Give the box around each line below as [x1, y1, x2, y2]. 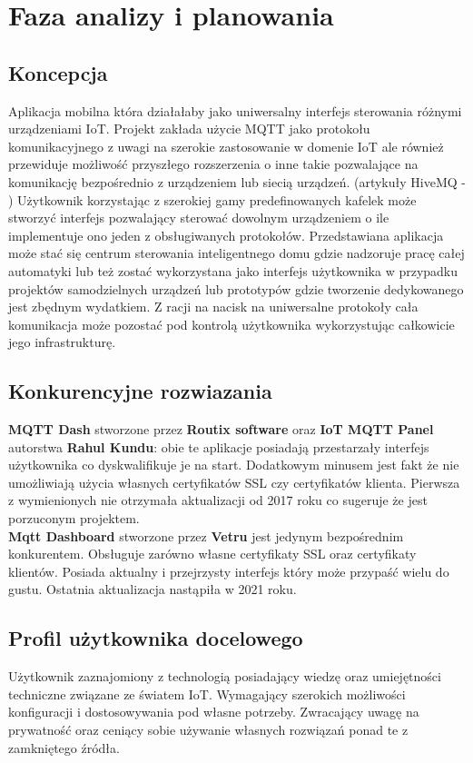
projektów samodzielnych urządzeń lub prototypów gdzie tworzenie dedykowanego [8, 279, 464, 298]
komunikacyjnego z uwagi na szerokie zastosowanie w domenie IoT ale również [8, 136, 444, 155]
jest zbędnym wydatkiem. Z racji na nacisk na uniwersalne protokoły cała [8, 297, 419, 316]
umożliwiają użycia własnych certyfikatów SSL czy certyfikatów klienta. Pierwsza [8, 472, 460, 491]
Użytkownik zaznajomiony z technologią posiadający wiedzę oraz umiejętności [8, 667, 441, 686]
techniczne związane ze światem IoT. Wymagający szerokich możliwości [8, 684, 406, 703]
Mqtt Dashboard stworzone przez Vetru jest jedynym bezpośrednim [8, 526, 404, 545]
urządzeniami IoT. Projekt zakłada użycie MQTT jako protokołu [8, 119, 370, 138]
